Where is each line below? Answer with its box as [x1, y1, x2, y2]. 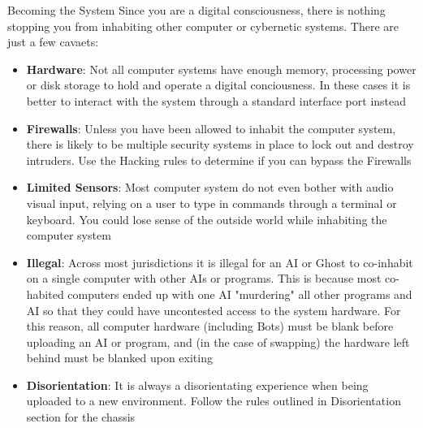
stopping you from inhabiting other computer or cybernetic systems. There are [7, 17, 399, 34]
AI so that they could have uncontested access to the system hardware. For [26, 301, 401, 318]
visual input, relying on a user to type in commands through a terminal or [26, 194, 397, 211]
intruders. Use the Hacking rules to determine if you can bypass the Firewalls [26, 151, 412, 168]
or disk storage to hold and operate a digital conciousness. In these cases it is [26, 76, 411, 93]
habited [26, 285, 64, 302]
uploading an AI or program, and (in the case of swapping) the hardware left [26, 333, 410, 350]
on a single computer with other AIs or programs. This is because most [26, 270, 382, 287]
